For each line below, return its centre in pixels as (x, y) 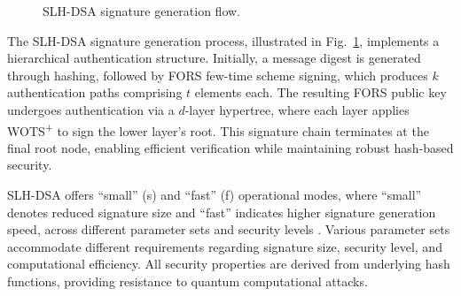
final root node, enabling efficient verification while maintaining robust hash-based (230, 147)
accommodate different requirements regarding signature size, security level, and (225, 246)
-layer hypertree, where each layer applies (297, 109)
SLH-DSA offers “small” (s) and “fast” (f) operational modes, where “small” (215, 194)
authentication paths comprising (95, 92)
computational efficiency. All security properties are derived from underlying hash (229, 264)
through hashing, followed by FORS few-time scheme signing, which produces (218, 75)
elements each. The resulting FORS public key (320, 92)
